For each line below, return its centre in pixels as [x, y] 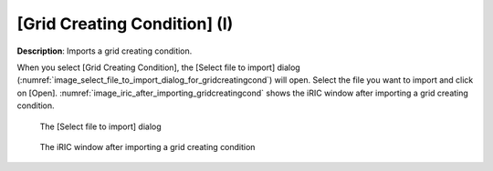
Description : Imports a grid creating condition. [105, 51]
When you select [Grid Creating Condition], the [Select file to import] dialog [158, 67]
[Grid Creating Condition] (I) [125, 24]
